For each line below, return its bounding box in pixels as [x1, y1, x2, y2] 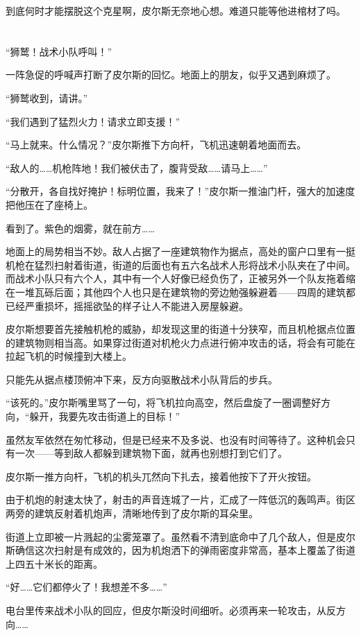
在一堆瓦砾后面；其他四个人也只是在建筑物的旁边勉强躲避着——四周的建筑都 [6, 284, 355, 299]
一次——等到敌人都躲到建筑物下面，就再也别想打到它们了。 [15, 446, 287, 460]
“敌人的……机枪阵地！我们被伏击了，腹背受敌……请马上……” [6, 160, 268, 175]
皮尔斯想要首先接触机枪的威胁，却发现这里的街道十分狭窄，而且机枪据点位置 [6, 322, 355, 336]
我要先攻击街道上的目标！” [58, 409, 180, 424]
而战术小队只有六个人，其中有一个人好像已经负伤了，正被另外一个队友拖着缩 [6, 271, 355, 286]
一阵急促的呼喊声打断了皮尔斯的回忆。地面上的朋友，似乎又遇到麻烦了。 [6, 67, 336, 82]
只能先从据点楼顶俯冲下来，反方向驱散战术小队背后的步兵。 [6, 372, 278, 386]
